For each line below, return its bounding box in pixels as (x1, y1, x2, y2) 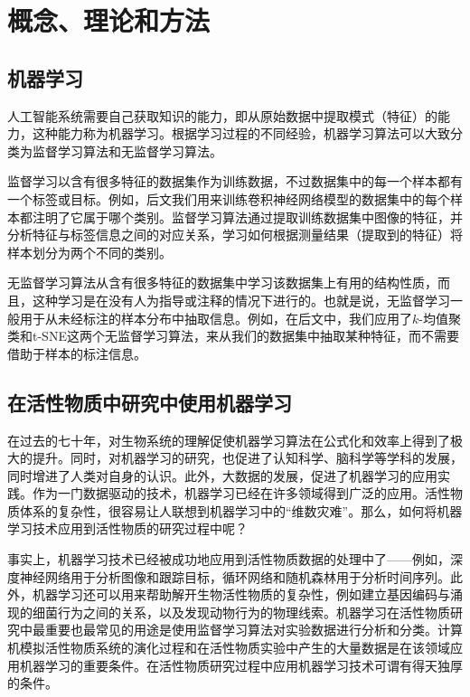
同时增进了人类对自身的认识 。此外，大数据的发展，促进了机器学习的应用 (7, 466, 437, 485)
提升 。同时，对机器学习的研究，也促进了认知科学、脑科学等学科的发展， (32, 448, 463, 467)
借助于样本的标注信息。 (7, 344, 146, 363)
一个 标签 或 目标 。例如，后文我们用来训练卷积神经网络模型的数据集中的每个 (7, 189, 450, 208)
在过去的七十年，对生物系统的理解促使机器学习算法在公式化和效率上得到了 (7, 430, 450, 449)
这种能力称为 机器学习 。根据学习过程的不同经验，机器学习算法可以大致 (32, 124, 450, 143)
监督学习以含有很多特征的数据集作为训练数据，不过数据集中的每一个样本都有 (7, 172, 463, 191)
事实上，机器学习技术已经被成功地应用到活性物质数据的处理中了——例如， (7, 550, 450, 569)
